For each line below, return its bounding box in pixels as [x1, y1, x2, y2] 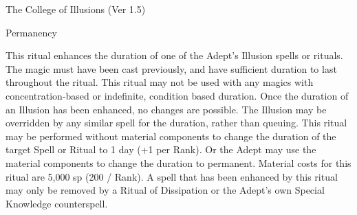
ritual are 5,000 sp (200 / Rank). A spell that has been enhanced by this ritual [6, 169, 338, 183]
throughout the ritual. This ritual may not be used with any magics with [6, 75, 314, 89]
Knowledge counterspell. [6, 196, 108, 210]
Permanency [6, 25, 57, 39]
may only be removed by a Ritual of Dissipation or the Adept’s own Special [6, 183, 325, 197]
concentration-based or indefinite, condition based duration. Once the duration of [6, 88, 349, 102]
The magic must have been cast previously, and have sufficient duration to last [6, 61, 337, 76]
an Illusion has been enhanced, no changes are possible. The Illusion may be [6, 102, 327, 116]
